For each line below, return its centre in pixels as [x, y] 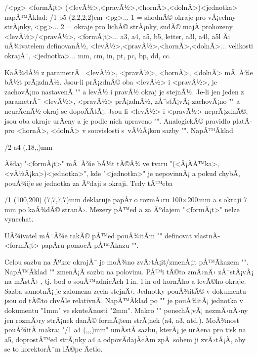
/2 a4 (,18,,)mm [29, 147]
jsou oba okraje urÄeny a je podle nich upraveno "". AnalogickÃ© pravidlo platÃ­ [128, 120]
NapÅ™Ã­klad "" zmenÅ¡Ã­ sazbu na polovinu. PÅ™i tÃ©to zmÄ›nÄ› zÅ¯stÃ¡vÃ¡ [129, 271]
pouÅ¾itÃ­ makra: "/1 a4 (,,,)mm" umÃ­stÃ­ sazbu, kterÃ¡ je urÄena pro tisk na [125, 330]
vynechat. [19, 219]
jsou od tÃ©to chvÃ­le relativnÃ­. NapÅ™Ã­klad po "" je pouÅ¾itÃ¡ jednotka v [124, 300]
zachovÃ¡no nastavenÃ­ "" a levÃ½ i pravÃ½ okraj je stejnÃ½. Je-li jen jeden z [124, 91]
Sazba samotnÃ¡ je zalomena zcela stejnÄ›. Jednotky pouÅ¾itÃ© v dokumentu [125, 290]
